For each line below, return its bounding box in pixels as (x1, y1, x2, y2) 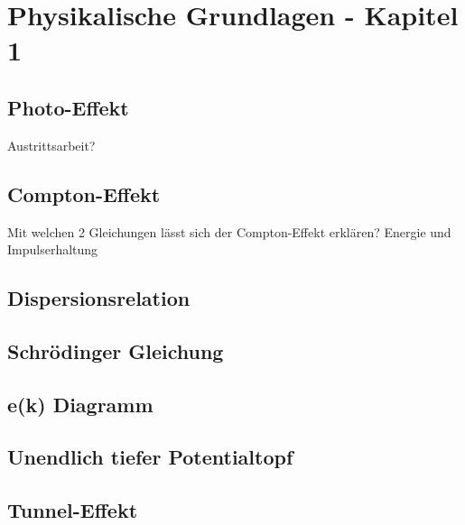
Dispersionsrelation (7, 284, 191, 312)
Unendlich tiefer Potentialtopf (7, 443, 293, 471)
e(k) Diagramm (7, 390, 153, 418)
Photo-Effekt (7, 93, 129, 121)
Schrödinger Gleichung (7, 336, 224, 364)
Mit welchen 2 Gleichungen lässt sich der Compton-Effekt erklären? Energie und (7, 222, 451, 241)
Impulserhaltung (7, 240, 98, 259)
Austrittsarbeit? (7, 135, 96, 154)
